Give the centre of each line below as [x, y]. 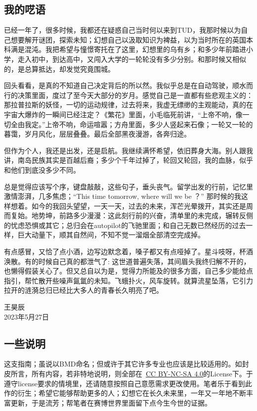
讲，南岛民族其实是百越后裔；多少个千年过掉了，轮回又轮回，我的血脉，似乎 [128, 160]
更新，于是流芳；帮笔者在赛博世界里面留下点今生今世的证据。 [111, 402]
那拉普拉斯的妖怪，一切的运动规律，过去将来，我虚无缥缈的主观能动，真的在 [128, 105]
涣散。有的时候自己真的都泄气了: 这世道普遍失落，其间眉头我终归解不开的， [127, 261]
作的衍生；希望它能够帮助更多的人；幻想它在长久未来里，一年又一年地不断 [125, 393]
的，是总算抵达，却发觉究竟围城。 [59, 68]
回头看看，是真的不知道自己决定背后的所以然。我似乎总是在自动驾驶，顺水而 [128, 85]
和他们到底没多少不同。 [42, 169]
